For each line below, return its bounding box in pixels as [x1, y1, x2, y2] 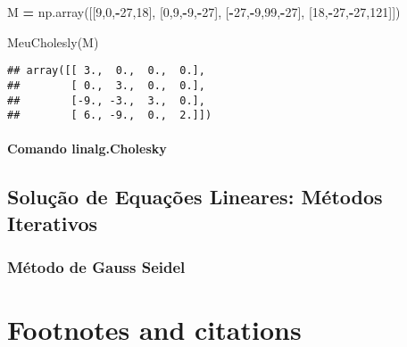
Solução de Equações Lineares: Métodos [7, 183, 383, 211]
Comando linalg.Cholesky [7, 139, 167, 158]
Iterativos [7, 209, 98, 236]
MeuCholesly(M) [7, 32, 99, 51]
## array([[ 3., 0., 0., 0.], [7, 64, 205, 78]
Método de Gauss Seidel [7, 256, 186, 278]
